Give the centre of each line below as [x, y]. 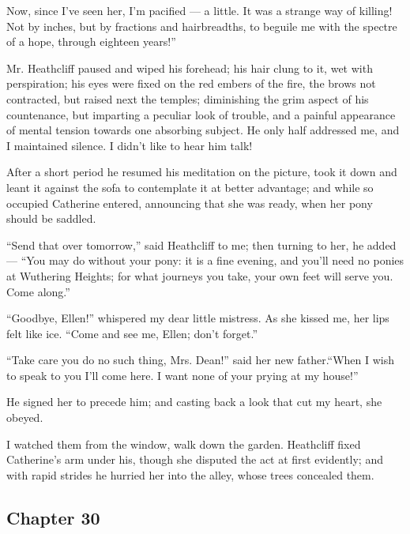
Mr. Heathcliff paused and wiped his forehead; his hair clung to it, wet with [190, 68]
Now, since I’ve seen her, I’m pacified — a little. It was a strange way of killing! [199, 10]
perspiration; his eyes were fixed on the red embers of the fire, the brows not [191, 83]
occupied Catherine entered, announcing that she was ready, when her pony [190, 203]
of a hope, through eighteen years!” [91, 41]
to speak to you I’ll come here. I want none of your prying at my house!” [182, 375]
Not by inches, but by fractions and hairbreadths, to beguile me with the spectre [202, 26]
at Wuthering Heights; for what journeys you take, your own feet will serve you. [200, 275]
